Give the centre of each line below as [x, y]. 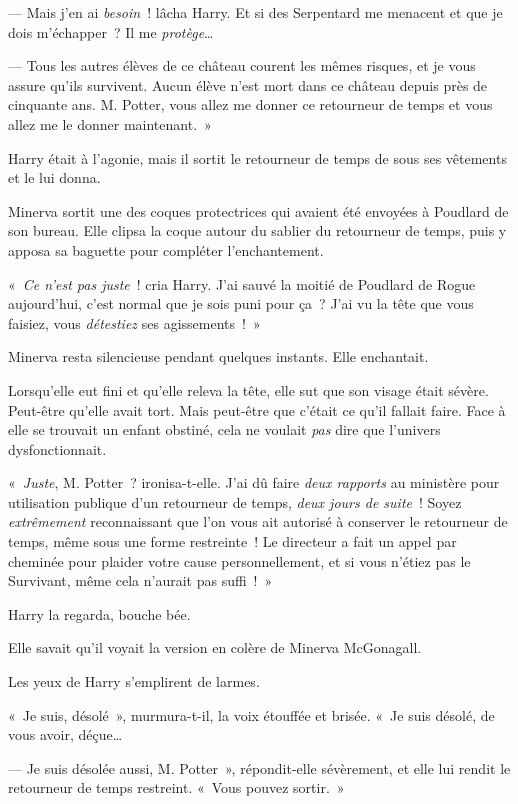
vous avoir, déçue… [65, 734]
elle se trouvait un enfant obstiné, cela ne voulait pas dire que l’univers [224, 429]
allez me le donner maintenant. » [110, 123]
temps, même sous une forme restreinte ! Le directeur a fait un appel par [232, 541]
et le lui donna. [54, 177]
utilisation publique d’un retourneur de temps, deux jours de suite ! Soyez [235, 501]
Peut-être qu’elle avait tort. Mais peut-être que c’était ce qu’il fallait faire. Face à [257, 409]
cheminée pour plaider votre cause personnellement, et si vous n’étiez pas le [239, 560]
